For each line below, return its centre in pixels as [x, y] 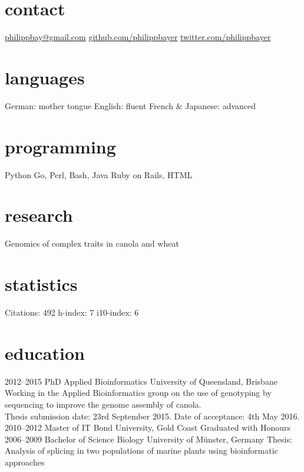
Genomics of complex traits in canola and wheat [92, 243]
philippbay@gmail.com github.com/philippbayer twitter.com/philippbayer [138, 37]
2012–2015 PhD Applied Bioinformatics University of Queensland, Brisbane [141, 381]
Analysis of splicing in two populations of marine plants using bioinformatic [141, 450]
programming [60, 146]
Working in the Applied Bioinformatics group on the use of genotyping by [138, 393]
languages [45, 77]
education [45, 353]
